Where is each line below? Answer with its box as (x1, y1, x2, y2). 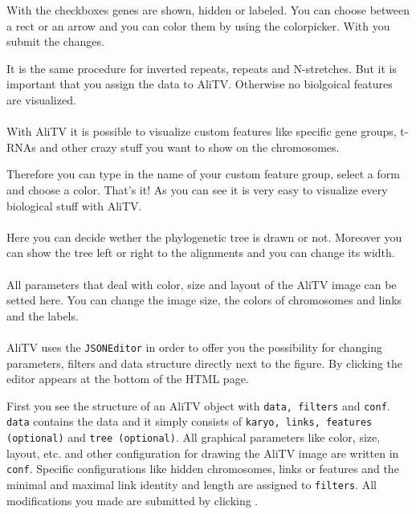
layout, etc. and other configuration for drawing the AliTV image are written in (6, 444, 399, 461)
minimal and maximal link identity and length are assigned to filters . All (6, 475, 377, 492)
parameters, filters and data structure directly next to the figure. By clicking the (6, 354, 403, 371)
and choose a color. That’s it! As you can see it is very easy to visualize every (6, 181, 388, 198)
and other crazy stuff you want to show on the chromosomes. (39, 138, 340, 155)
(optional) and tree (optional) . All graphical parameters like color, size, (6, 429, 381, 446)
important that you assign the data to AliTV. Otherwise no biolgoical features (6, 75, 393, 92)
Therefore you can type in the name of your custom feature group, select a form (6, 165, 400, 182)
